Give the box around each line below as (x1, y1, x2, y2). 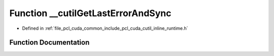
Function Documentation (9, 38, 90, 47)
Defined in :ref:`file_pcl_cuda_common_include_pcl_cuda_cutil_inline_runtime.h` (22, 25, 188, 31)
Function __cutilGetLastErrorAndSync (9, 8, 172, 19)
